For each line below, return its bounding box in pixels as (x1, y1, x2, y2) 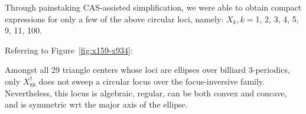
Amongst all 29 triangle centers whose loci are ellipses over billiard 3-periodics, (5, 63, 290, 76)
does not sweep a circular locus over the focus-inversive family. (38, 75, 265, 87)
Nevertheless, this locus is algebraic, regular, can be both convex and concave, (5, 86, 287, 99)
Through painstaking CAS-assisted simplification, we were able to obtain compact (5, 1, 302, 13)
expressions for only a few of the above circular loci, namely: (5, 12, 224, 25)
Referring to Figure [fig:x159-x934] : (5, 43, 133, 56)
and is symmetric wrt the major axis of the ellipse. (5, 98, 188, 110)
